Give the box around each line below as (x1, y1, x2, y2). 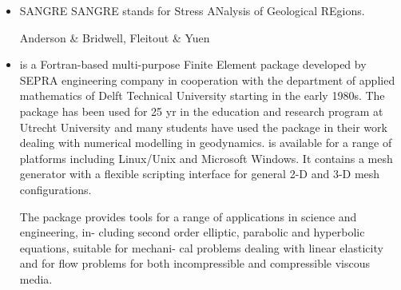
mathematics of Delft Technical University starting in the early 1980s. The (19, 87, 385, 104)
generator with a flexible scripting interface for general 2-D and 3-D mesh (19, 165, 380, 182)
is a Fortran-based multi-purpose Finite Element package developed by (19, 56, 367, 73)
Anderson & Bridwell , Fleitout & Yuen (19, 29, 210, 46)
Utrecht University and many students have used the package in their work (19, 118, 387, 135)
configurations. (19, 181, 92, 197)
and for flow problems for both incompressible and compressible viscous (19, 255, 371, 272)
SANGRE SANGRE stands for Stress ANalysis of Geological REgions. (19, 2, 365, 18)
